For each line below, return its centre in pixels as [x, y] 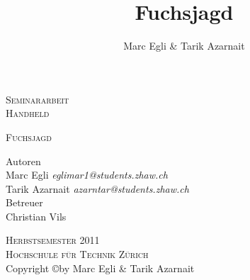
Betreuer [24, 202]
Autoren [23, 161]
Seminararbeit [38, 99]
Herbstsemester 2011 [53, 240]
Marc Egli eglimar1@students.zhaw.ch [87, 175]
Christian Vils [36, 216]
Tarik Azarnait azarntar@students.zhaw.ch [97, 188]
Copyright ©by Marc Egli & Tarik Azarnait [100, 268]
